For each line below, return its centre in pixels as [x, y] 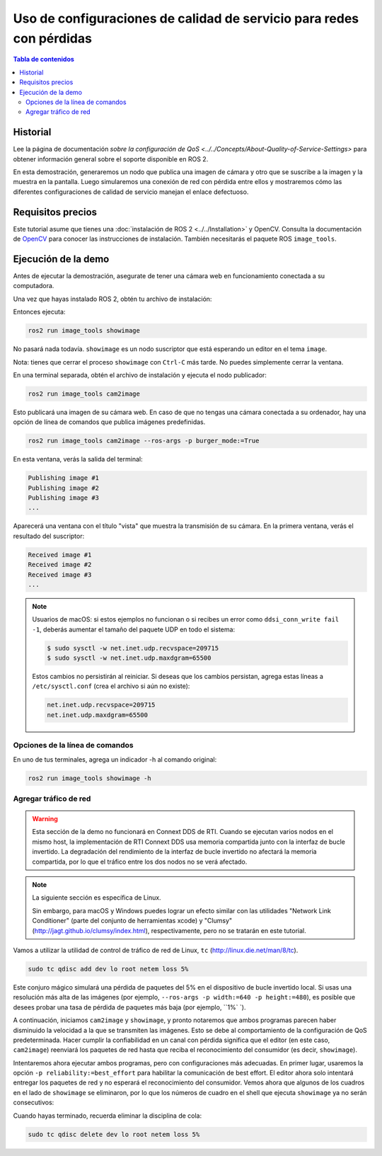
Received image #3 [60, 574]
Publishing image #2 [63, 488]
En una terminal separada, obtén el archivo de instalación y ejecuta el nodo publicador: [140, 374]
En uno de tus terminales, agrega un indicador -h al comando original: [115, 759]
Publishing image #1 [63, 478]
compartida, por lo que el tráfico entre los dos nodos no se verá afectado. [140, 862]
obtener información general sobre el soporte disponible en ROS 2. [111, 159]
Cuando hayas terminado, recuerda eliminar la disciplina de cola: [107, 1116]
